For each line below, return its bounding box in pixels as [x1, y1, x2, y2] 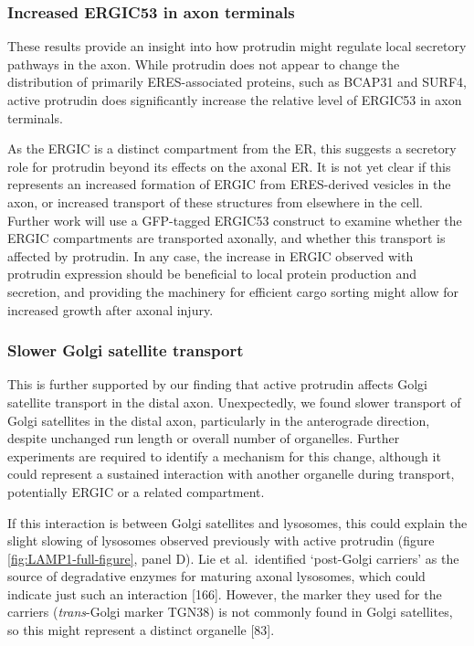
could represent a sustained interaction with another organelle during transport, [7, 464, 455, 483]
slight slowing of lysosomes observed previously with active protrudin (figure [7, 531, 435, 550]
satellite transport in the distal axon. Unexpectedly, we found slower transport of [7, 392, 461, 411]
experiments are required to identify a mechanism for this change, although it [7, 446, 441, 465]
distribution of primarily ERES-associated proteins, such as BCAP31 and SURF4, [7, 72, 467, 91]
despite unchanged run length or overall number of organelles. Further [7, 429, 400, 448]
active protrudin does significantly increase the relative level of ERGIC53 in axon [7, 90, 462, 109]
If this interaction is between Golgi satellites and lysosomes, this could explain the [7, 513, 468, 532]
